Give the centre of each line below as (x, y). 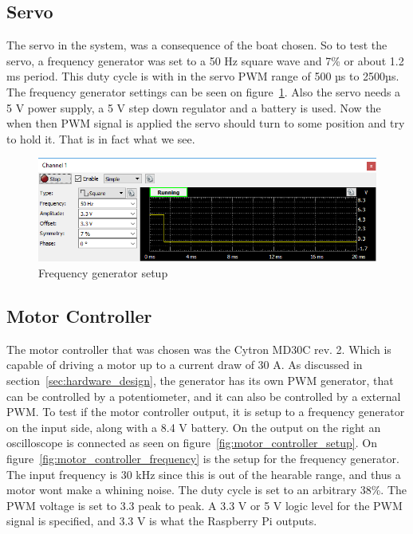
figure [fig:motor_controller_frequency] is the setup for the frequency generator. (203, 458)
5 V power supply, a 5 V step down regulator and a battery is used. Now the (194, 107)
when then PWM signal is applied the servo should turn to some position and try (206, 123)
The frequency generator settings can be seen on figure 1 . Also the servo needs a (204, 91)
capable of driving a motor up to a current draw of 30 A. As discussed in (185, 365)
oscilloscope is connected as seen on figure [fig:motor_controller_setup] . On (192, 443)
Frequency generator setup (103, 272)
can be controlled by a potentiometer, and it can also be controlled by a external (204, 396)
